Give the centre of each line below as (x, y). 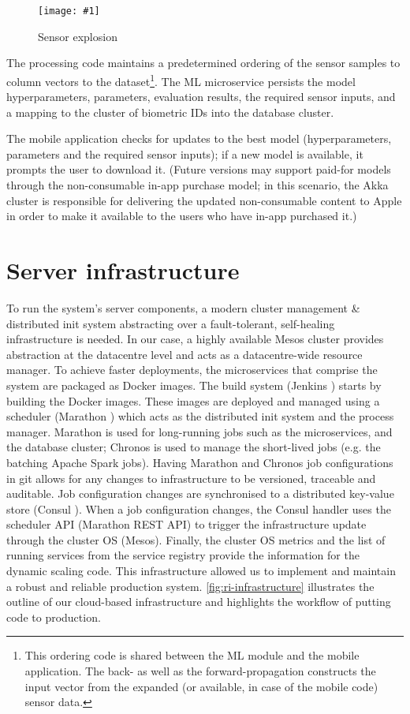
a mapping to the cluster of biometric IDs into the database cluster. (170, 112)
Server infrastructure (123, 270)
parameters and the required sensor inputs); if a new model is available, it (185, 153)
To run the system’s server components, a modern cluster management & (183, 307)
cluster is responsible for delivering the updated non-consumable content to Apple (204, 200)
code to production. (54, 617)
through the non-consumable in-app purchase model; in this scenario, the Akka (198, 185)
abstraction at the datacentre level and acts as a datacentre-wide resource (184, 354)
